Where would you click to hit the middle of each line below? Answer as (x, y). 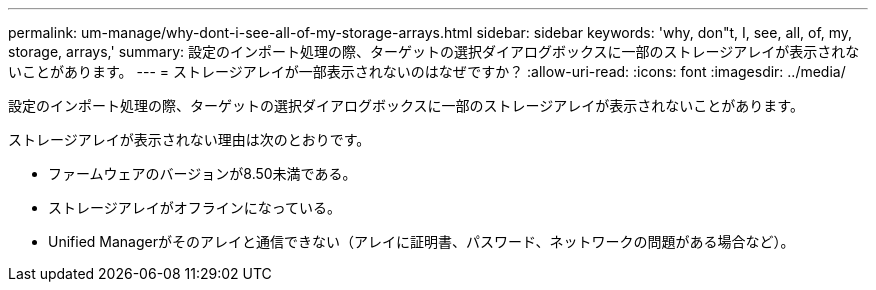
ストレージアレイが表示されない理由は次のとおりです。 (189, 139)
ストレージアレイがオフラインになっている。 (195, 207)
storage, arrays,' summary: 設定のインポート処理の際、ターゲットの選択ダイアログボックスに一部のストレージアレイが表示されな (434, 51)
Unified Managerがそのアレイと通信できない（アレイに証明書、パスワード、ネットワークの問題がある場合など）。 (421, 241)
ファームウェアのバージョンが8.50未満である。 (202, 173)
